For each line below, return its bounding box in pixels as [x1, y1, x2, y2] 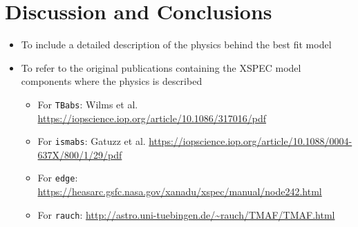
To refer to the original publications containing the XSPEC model [21, 60, 301, 75]
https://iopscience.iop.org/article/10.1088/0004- [149, 134, 352, 148]
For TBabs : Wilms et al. [37, 97, 138, 111]
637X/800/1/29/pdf [37, 147, 122, 161]
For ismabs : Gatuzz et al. [37, 134, 146, 148]
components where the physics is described [21, 74, 202, 88]
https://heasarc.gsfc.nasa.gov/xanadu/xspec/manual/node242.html [37, 184, 322, 199]
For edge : [37, 170, 78, 185]
